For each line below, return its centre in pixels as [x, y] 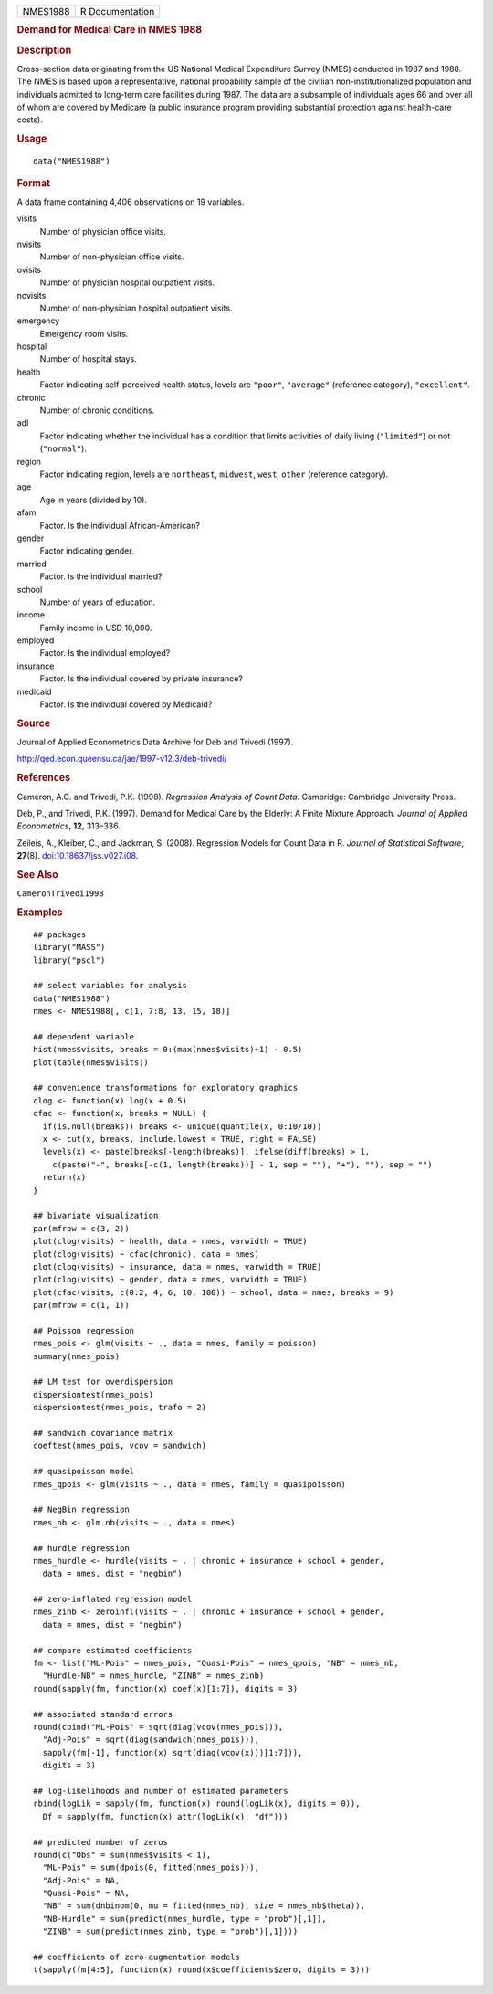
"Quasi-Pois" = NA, [86, 1894]
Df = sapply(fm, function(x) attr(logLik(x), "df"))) [165, 1816]
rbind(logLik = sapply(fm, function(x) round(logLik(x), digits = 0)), [197, 1804]
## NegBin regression [81, 1510]
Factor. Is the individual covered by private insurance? [142, 679]
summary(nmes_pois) [77, 1356]
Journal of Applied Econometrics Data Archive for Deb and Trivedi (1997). [155, 742]
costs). [30, 120]
